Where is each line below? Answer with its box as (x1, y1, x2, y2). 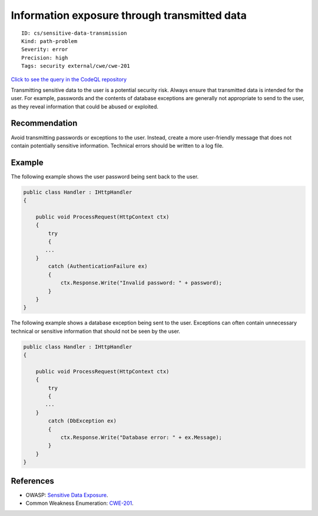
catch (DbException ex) (48, 418, 117, 424)
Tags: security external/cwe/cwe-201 (21, 62, 131, 70)
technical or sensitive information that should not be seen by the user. (11, 328, 181, 335)
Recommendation (11, 118, 78, 128)
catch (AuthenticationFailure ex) (48, 263, 148, 270)
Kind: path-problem (21, 38, 78, 44)
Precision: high (21, 54, 68, 61)
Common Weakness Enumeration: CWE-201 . (25, 500, 134, 507)
